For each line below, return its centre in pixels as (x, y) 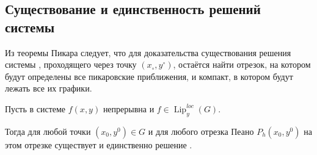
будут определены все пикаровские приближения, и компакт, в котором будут (149, 76)
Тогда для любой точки (48, 131)
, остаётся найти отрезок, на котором (242, 64)
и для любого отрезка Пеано (201, 131)
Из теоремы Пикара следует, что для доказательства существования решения (148, 52)
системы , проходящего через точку (71, 64)
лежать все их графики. (49, 88)
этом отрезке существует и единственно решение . (99, 144)
